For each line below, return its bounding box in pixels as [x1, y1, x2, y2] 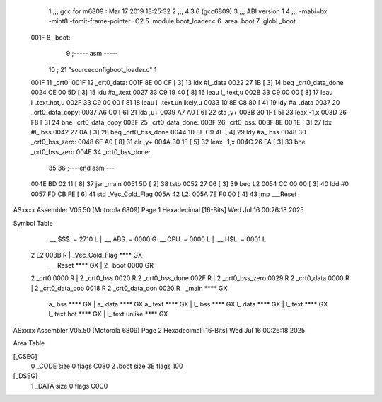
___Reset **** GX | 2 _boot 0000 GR [48, 260, 154, 269]
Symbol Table [13, 219, 53, 227]
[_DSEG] [13, 372, 38, 380]
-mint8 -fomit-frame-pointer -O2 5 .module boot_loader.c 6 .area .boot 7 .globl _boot [48, 17, 296, 25]
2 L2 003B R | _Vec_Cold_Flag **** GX [30, 251, 143, 260]
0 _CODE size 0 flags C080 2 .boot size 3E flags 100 [30, 362, 183, 370]
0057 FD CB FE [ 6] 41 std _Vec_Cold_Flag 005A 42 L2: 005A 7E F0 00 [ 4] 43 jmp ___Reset [30, 190, 297, 198]
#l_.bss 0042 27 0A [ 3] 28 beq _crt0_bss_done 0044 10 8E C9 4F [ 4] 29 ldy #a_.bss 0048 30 [30, 127, 307, 136]
